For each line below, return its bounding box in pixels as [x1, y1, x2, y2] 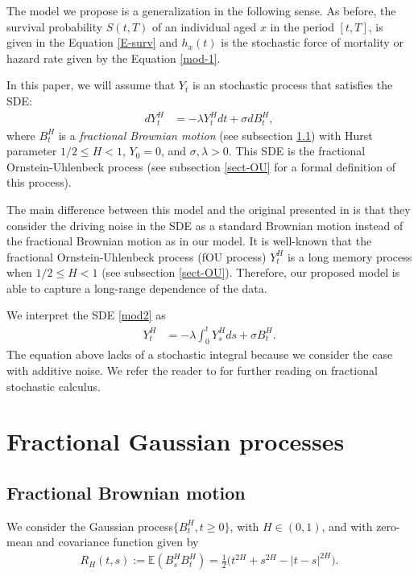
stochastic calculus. [6, 377, 101, 394]
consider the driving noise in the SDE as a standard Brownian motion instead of [6, 216, 404, 233]
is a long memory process [287, 248, 412, 265]
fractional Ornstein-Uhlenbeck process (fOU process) [6, 248, 267, 265]
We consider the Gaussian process [6, 517, 174, 534]
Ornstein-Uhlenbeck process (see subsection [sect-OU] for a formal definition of [6, 158, 395, 175]
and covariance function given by [36, 533, 199, 550]
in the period [270, 18, 334, 35]
